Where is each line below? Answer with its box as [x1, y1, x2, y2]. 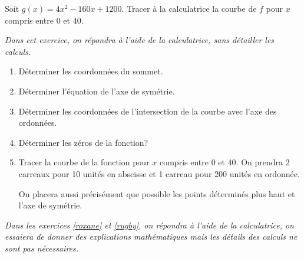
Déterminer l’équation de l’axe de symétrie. [18, 84, 175, 97]
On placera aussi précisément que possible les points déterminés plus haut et [18, 187, 295, 200]
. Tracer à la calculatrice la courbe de [121, 2, 257, 14]
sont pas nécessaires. [5, 241, 79, 254]
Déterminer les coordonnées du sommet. [18, 65, 163, 77]
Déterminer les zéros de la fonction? [18, 136, 148, 148]
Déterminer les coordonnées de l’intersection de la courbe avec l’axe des [18, 104, 277, 117]
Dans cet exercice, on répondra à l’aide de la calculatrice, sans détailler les [5, 34, 275, 46]
